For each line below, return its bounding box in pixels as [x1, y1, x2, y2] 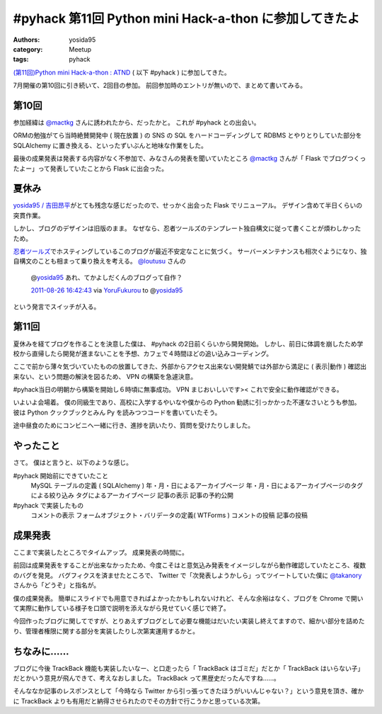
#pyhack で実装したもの [13, 501, 84, 509]
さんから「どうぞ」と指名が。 [13, 581, 100, 589]
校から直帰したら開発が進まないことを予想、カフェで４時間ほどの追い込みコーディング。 [13, 349, 272, 358]
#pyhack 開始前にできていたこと [13, 471, 109, 480]
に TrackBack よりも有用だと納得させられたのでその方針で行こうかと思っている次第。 [13, 696, 265, 705]
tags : [13, 55, 29, 64]
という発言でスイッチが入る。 [13, 302, 100, 311]
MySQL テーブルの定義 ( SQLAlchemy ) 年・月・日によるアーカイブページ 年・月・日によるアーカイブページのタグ [30, 481, 364, 489]
